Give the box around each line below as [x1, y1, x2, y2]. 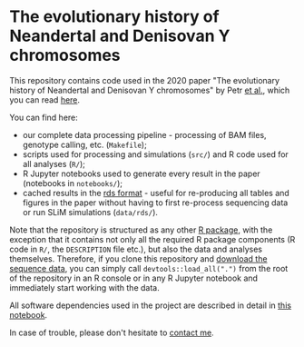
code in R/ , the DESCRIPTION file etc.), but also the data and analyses [9, 243, 263, 254]
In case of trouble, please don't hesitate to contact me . [9, 327, 215, 338]
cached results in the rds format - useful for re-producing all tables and [22, 187, 290, 198]
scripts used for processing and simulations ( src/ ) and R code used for [22, 148, 289, 160]
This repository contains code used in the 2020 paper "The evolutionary [9, 74, 279, 85]
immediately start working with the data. [9, 282, 161, 292]
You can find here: [9, 112, 79, 123]
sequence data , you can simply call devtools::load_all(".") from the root [9, 263, 289, 273]
